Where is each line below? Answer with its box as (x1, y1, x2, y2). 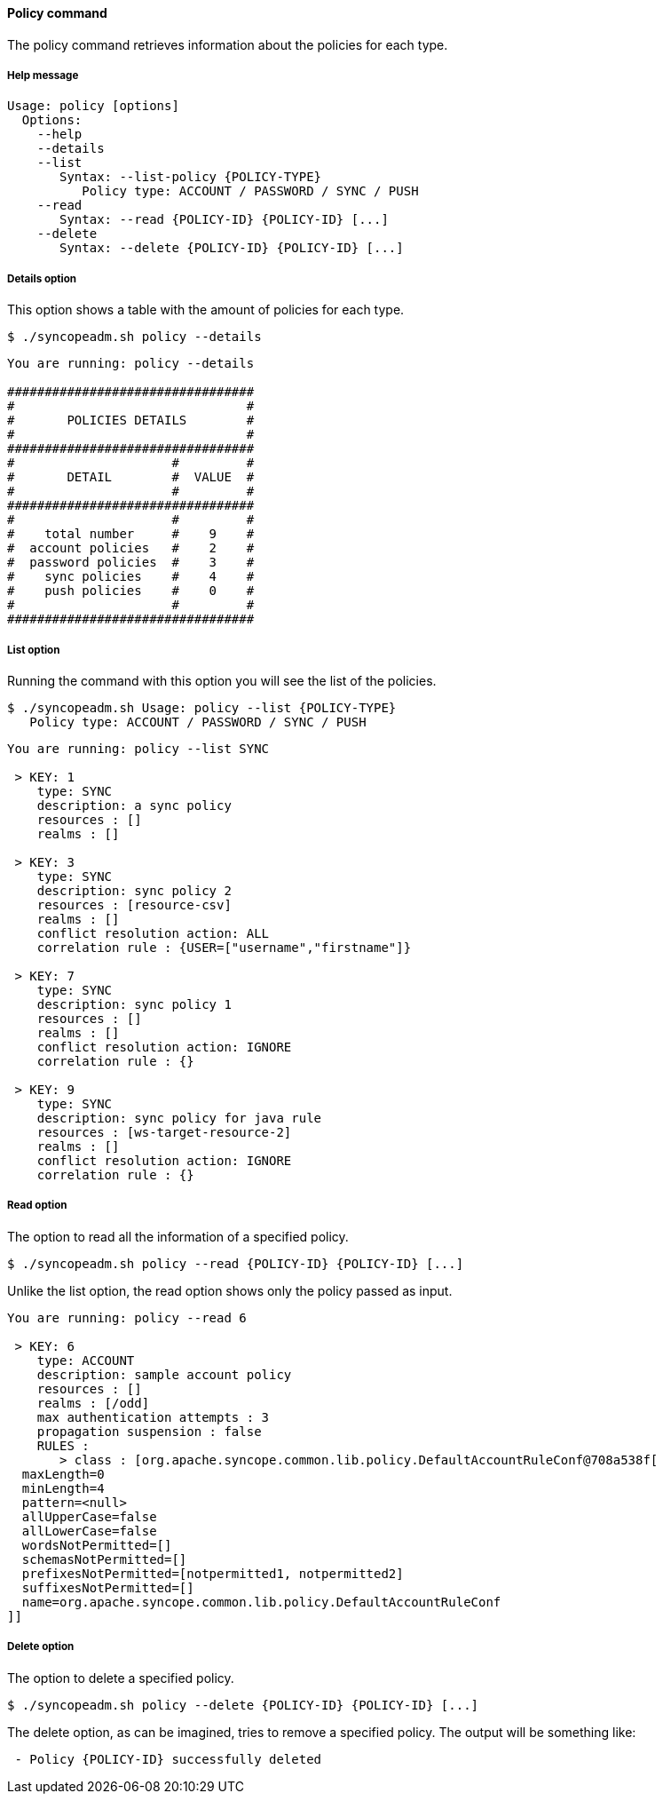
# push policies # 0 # (7, 583, 255, 599)
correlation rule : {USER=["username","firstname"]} (36, 940, 412, 955)
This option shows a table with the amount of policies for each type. (7, 302, 405, 318)
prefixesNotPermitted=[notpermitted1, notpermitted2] (21, 1566, 404, 1581)
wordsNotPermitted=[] (21, 1537, 172, 1552)
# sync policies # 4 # (7, 569, 255, 584)
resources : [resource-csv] (36, 897, 232, 912)
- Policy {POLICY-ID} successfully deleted (14, 1751, 322, 1766)
